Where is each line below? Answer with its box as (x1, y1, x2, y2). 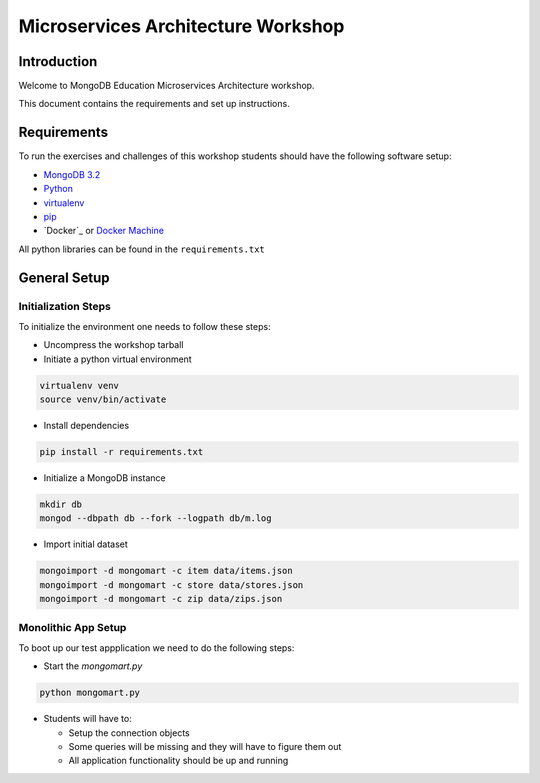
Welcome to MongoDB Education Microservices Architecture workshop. (18, 80, 315, 92)
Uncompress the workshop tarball (43, 339, 184, 351)
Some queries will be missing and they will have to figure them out (68, 740, 342, 752)
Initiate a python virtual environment (43, 353, 192, 365)
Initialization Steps (18, 300, 112, 314)
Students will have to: (43, 713, 132, 725)
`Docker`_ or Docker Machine (43, 225, 165, 237)
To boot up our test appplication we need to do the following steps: (18, 641, 295, 654)
